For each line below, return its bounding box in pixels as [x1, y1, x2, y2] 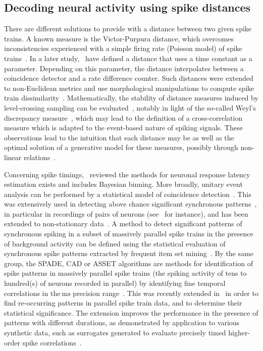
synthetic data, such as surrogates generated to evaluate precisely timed [4, 327, 226, 338]
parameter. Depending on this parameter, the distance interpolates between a [4, 63, 244, 73]
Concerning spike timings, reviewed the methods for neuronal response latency [4, 169, 250, 179]
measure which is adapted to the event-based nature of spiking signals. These [4, 122, 243, 133]
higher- [228, 327, 250, 338]
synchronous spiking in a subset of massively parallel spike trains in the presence [4, 228, 253, 239]
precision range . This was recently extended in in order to [73, 287, 258, 298]
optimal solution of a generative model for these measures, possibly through [4, 142, 238, 153]
